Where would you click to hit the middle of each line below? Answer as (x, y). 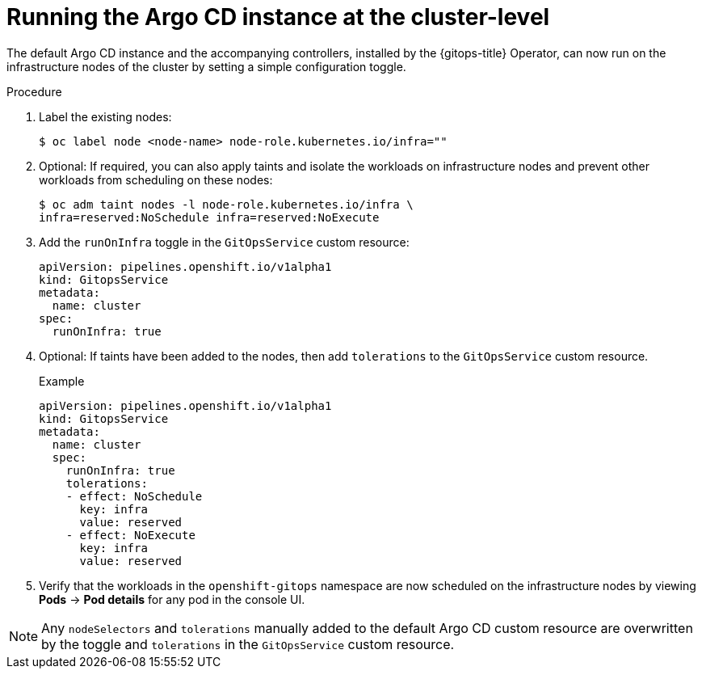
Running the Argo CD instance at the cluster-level (278, 17)
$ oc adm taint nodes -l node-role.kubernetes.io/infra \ (226, 204)
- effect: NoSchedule (134, 496)
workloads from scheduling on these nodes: (156, 179)
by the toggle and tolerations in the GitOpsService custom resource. (248, 644)
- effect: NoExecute (130, 535)
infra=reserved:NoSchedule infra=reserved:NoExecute (209, 217)
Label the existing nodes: (105, 116)
